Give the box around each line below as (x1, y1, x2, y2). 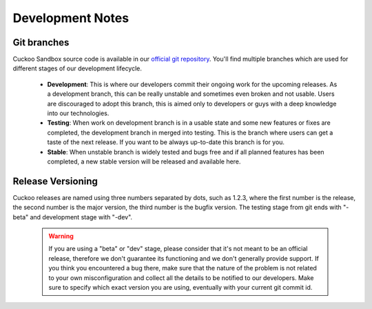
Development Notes (12, 10, 130, 26)
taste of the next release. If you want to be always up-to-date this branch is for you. (47, 138, 285, 146)
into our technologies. (47, 109, 110, 117)
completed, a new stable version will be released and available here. (47, 157, 241, 166)
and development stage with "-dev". (30, 212, 133, 221)
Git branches (12, 37, 70, 48)
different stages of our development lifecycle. (12, 64, 143, 72)
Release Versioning (12, 175, 98, 187)
